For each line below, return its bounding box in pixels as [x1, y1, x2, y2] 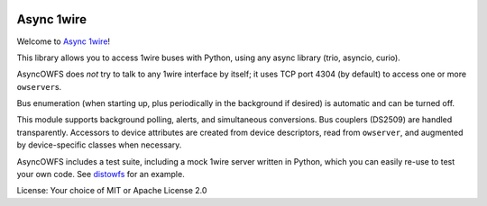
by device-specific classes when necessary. [16, 139, 182, 150]
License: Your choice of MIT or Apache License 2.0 [16, 185, 207, 196]
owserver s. [16, 81, 62, 92]
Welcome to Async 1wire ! [16, 36, 111, 47]
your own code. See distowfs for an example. [16, 169, 185, 180]
